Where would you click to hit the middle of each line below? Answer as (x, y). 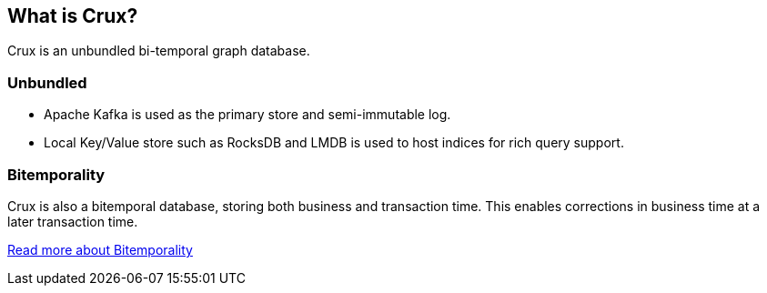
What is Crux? (73, 16)
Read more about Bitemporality (100, 249)
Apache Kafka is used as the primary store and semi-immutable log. (247, 115)
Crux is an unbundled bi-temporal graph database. (159, 51)
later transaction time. (73, 221)
